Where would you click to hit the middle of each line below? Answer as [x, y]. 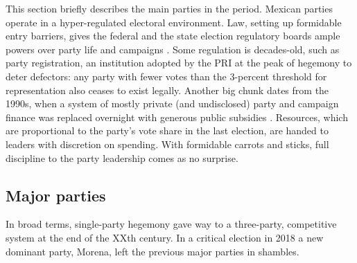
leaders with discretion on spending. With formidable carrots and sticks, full [167, 144]
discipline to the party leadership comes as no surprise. [122, 157]
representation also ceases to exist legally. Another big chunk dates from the [167, 90]
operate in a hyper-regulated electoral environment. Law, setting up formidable [174, 22]
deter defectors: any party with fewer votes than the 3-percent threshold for [166, 76]
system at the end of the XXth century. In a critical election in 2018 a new [165, 237]
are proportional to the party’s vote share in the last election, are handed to [167, 130]
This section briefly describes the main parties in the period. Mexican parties [169, 8]
